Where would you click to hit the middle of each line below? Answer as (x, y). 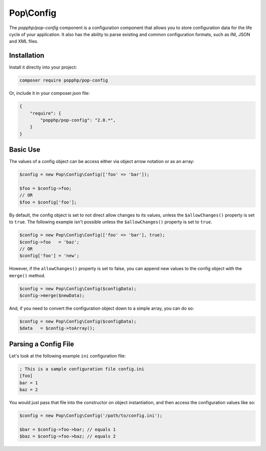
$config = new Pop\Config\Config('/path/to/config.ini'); (91, 416)
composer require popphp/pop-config (64, 81)
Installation (27, 56)
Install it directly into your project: (43, 67)
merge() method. (27, 275)
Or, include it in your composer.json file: (50, 93)
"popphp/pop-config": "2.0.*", (78, 120)
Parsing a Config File (42, 344)
